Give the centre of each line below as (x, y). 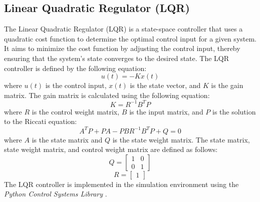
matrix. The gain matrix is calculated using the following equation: (107, 95)
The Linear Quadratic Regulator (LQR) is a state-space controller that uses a (123, 29)
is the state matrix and (67, 139)
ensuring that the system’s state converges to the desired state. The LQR (117, 58)
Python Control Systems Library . (56, 194)
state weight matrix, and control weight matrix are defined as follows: (111, 149)
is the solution (234, 111)
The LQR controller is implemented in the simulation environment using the (121, 184)
